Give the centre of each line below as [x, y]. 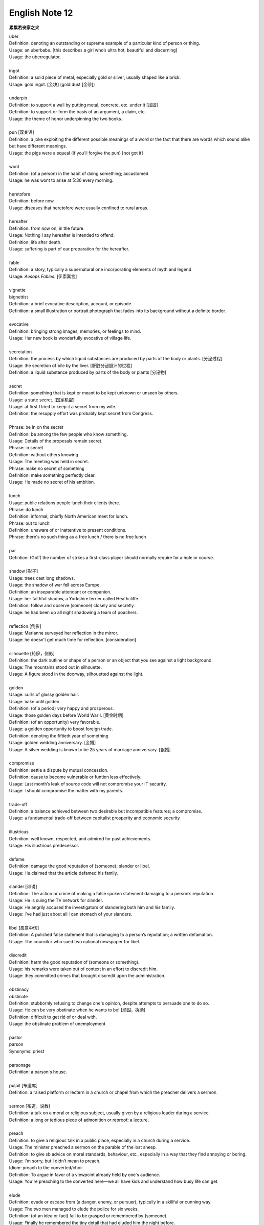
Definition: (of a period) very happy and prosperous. [62, 709]
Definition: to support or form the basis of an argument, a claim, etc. [77, 112]
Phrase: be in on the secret [36, 427]
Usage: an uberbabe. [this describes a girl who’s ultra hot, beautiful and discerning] [93, 50]
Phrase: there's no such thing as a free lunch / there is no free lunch [77, 537]
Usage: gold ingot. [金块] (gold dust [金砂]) [52, 84]
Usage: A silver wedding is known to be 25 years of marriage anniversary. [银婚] [90, 749]
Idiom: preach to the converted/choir [46, 1168]
